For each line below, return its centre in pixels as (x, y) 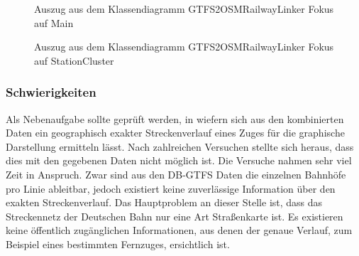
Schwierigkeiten (51, 92)
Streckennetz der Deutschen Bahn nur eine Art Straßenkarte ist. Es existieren (175, 216)
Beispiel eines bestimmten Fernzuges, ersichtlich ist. (118, 244)
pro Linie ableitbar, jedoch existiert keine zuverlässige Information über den (171, 188)
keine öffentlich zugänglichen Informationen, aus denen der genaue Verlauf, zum (179, 230)
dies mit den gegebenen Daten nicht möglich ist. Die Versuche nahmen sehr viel (179, 160)
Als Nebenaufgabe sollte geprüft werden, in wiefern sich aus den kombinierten (175, 118)
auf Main (54, 22)
